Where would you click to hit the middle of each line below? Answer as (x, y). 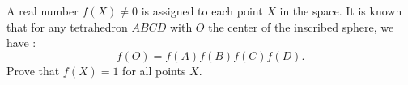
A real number (42, 11)
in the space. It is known (341, 11)
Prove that (33, 70)
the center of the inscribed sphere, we (301, 26)
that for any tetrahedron (67, 26)
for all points (154, 70)
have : (21, 42)
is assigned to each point (202, 11)
